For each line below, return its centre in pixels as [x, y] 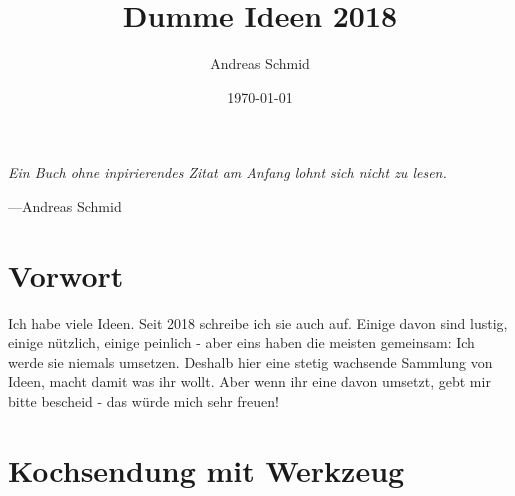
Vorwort [66, 274]
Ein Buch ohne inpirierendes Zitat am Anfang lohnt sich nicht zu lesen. [227, 172]
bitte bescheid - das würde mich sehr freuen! [143, 401]
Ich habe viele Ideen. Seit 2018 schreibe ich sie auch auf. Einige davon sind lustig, [258, 322]
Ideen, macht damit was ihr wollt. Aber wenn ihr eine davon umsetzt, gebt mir [249, 381]
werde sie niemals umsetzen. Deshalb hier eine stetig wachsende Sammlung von [250, 361]
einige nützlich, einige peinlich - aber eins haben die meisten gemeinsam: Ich [241, 342]
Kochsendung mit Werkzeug [206, 469]
